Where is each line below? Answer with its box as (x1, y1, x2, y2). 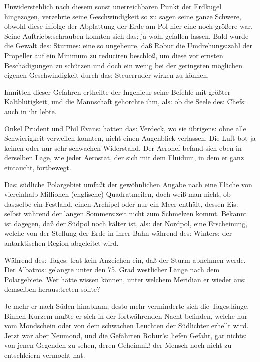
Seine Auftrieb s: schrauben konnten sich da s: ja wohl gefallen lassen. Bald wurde (4, 30, 249, 41)
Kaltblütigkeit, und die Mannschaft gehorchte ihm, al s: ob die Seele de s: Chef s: (4, 96, 246, 107)
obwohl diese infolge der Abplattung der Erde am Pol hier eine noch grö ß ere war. (4, 21, 253, 31)
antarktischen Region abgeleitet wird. (4, 238, 119, 248)
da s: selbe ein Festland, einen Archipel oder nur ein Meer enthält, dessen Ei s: (4, 198, 238, 209)
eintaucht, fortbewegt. (4, 162, 71, 172)
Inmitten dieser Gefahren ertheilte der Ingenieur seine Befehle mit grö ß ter (4, 86, 231, 97)
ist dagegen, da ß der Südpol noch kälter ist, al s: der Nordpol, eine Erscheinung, (4, 218, 248, 228)
